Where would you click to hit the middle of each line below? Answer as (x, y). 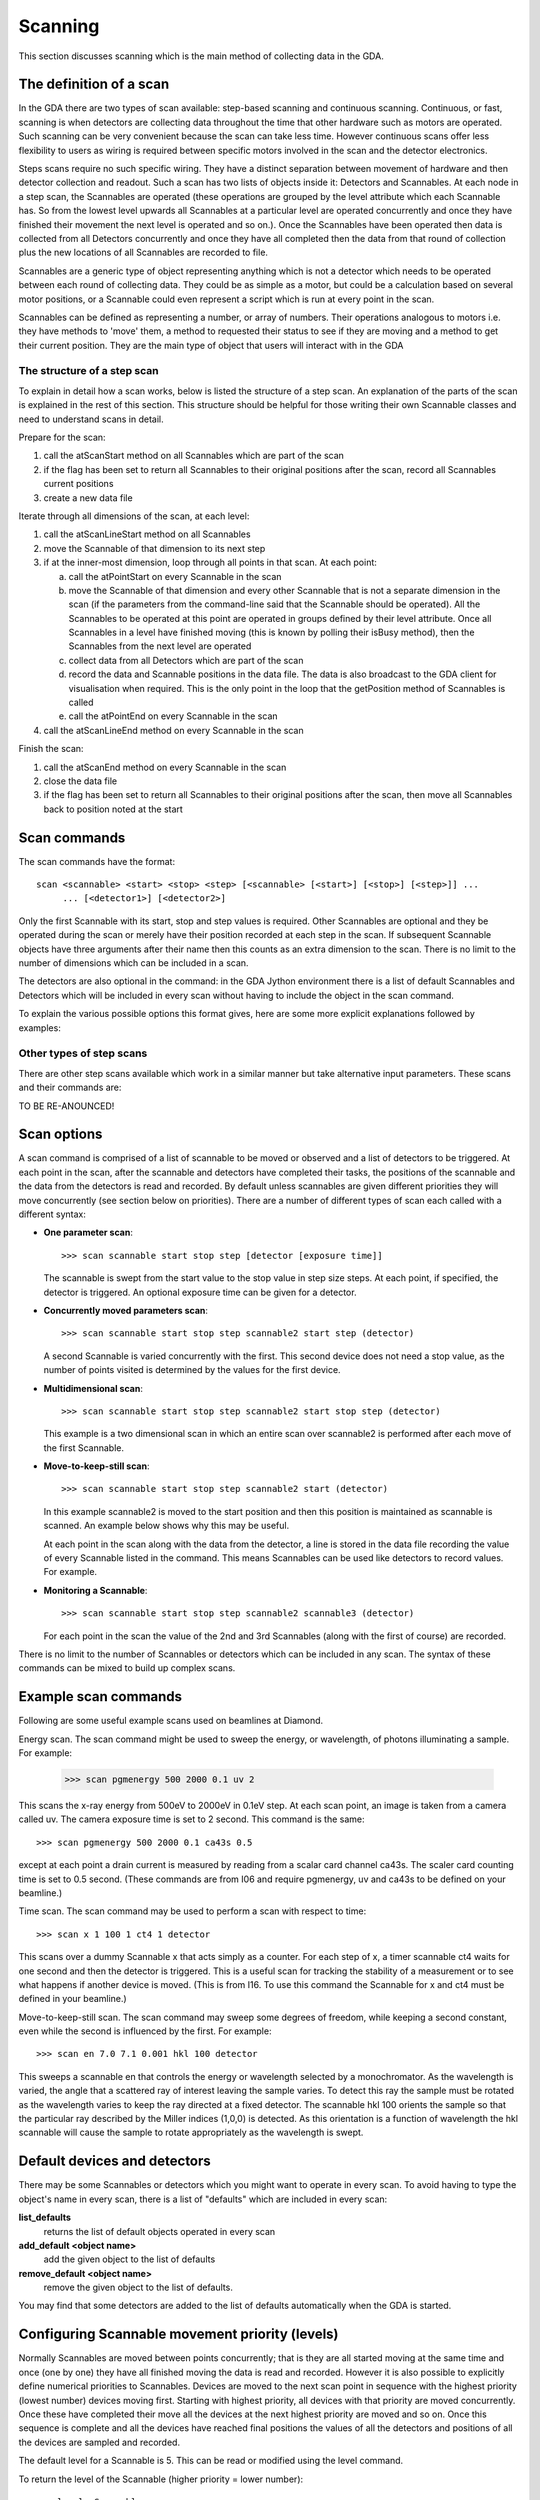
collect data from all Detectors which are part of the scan (186, 660)
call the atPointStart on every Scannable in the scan (175, 576)
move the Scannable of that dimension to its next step (154, 548)
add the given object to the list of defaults (129, 2259)
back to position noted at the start (113, 809)
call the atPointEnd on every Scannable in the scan (173, 716)
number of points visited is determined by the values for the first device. (192, 1370)
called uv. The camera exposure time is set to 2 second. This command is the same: (191, 1819)
